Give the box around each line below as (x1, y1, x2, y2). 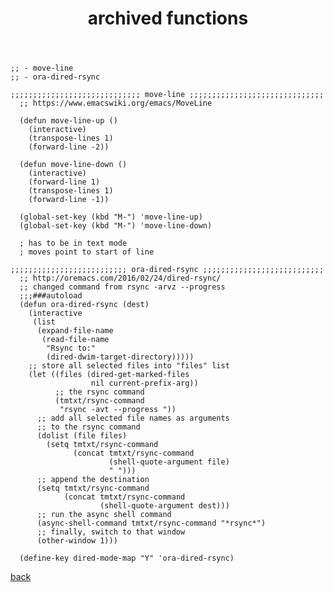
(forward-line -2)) (28, 142, 110, 152)
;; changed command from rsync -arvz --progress (19, 282, 226, 292)
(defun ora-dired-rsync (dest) (19, 300, 150, 310)
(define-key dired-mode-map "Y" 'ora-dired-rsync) (19, 553, 235, 564)
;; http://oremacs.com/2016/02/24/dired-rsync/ (19, 273, 222, 284)
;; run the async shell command (36, 510, 172, 520)
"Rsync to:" (46, 343, 97, 354)
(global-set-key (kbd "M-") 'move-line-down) (19, 221, 213, 231)
